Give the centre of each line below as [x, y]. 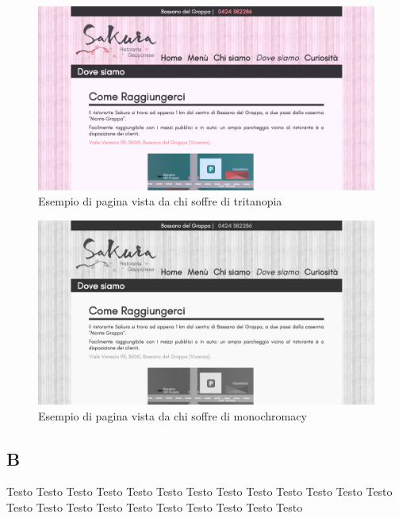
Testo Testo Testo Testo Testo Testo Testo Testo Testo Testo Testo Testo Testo [199, 491]
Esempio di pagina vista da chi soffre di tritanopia [160, 201]
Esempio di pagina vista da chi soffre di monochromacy [173, 415]
